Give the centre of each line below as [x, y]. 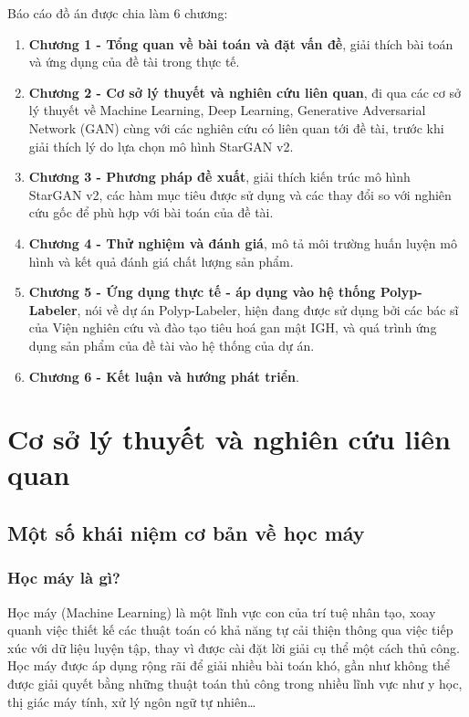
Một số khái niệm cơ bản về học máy [186, 533]
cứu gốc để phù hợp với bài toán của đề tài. [151, 212]
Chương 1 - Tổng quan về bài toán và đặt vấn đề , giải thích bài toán [241, 43]
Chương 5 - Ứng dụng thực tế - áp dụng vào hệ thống [202, 292]
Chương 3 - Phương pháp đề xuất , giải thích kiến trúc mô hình [219, 177]
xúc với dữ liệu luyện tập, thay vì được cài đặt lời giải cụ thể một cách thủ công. [234, 647]
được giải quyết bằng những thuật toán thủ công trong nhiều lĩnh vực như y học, [235, 684]
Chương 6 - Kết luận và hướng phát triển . [164, 376]
